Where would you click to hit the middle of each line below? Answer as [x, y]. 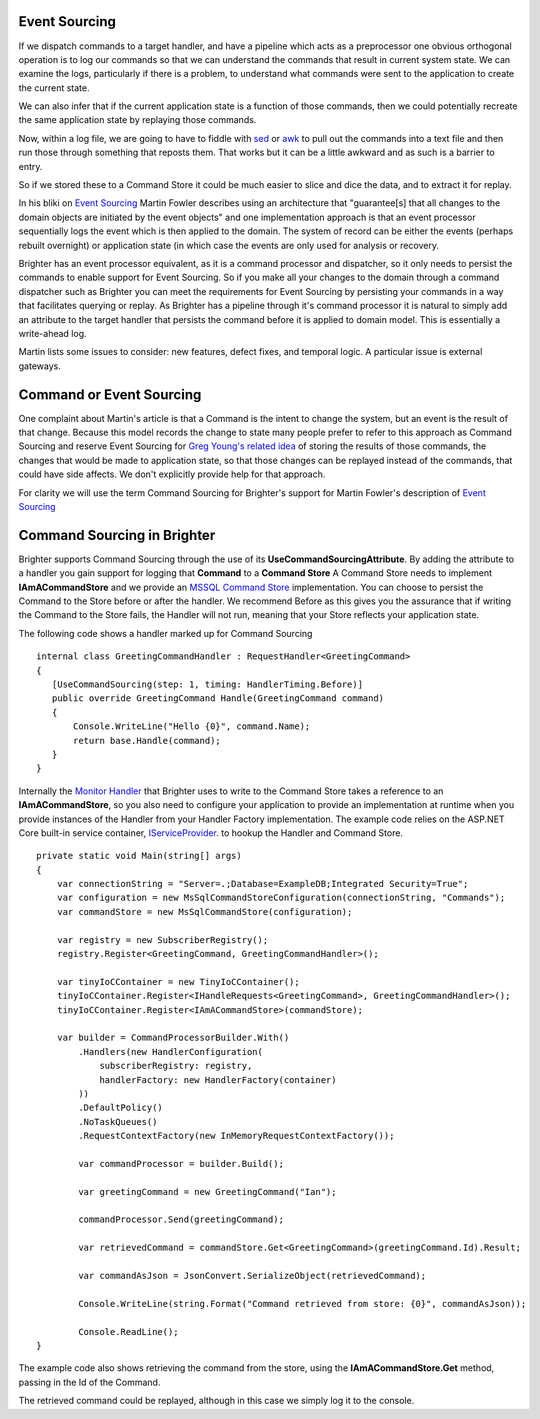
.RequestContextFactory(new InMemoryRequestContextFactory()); [236, 1136]
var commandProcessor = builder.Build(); [181, 1163]
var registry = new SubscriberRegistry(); [162, 939]
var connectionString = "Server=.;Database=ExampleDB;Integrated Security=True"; [262, 884]
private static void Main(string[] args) [139, 856]
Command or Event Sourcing [110, 394]
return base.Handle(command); [147, 740]
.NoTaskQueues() [118, 1121]
